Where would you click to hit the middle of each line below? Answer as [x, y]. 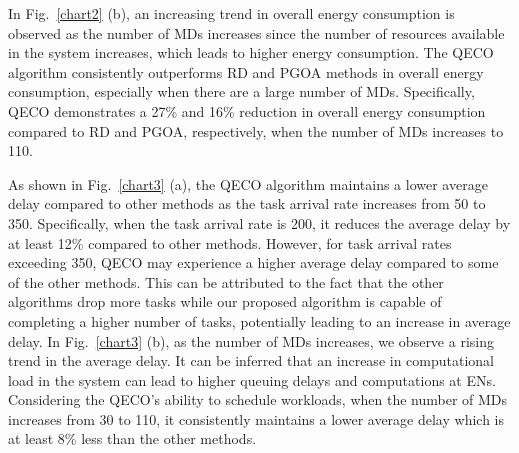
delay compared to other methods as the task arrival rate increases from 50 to [247, 203]
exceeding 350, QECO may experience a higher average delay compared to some [253, 262]
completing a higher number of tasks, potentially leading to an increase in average [259, 320]
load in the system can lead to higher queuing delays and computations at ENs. [252, 379]
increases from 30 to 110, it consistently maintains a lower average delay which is [256, 418]
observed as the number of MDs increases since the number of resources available [256, 32]
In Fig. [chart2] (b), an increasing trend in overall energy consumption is [231, 13]
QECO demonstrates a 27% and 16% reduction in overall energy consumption [247, 110]
